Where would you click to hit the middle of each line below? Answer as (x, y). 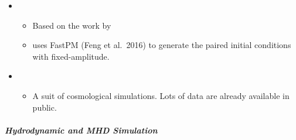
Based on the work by (72, 25)
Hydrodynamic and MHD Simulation (81, 130)
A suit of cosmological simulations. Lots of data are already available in (161, 95)
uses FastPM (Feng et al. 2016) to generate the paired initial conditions (162, 45)
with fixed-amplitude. (71, 56)
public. (45, 107)
